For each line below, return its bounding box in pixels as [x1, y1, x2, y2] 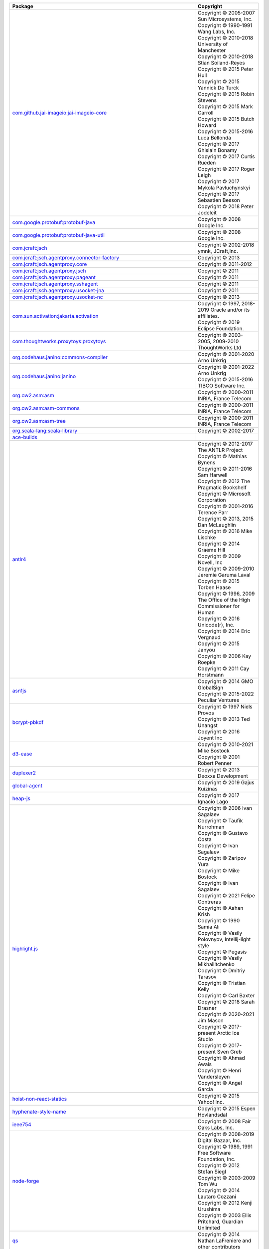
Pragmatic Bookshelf [197, 484, 247, 491]
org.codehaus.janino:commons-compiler [12, 354, 108, 361]
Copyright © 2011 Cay [197, 665, 250, 672]
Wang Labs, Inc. [197, 28, 236, 35]
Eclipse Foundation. [197, 325, 244, 332]
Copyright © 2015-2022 [197, 690, 254, 697]
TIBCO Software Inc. [197, 382, 246, 389]
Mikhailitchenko [197, 961, 235, 968]
